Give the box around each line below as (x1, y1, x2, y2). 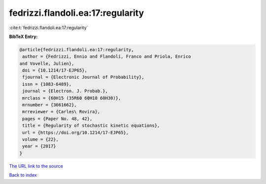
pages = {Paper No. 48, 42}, (22, 116, 93, 121)
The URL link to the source (9, 163, 64, 169)
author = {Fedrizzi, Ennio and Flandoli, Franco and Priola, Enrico (22, 54, 191, 59)
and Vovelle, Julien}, (19, 61, 74, 66)
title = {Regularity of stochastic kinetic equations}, (22, 123, 160, 128)
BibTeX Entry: (9, 34, 38, 39)
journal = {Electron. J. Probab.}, (22, 88, 108, 94)
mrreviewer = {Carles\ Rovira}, (22, 109, 100, 114)
